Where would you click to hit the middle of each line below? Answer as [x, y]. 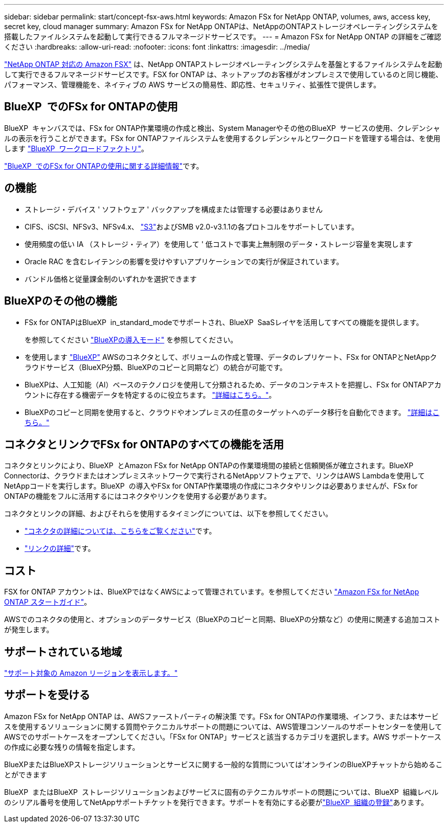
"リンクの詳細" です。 [60, 548]
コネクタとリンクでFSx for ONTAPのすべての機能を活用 [144, 444]
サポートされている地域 [63, 652]
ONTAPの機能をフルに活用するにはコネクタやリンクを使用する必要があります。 [138, 496]
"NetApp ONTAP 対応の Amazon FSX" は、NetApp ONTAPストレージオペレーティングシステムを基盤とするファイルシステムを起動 [223, 64]
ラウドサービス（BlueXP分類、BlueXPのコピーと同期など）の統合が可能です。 [156, 367]
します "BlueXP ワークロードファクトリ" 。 [76, 148]
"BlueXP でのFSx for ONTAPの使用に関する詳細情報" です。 [104, 166]
